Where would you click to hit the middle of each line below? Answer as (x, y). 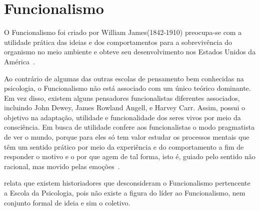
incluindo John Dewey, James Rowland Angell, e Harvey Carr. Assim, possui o (124, 107)
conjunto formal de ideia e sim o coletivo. (67, 202)
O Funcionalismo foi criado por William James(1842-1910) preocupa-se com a (123, 32)
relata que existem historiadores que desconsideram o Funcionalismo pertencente (127, 183)
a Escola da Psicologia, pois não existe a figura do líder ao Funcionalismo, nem (125, 193)
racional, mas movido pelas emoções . (62, 166)
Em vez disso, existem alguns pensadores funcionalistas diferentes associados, (122, 98)
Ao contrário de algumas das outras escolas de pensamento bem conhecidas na (124, 78)
